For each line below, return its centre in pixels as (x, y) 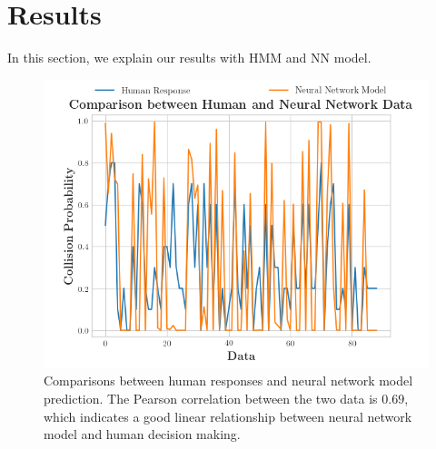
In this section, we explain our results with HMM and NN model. (189, 58)
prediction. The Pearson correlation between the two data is (211, 398)
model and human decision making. (142, 434)
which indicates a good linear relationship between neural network (228, 416)
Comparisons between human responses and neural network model (228, 381)
